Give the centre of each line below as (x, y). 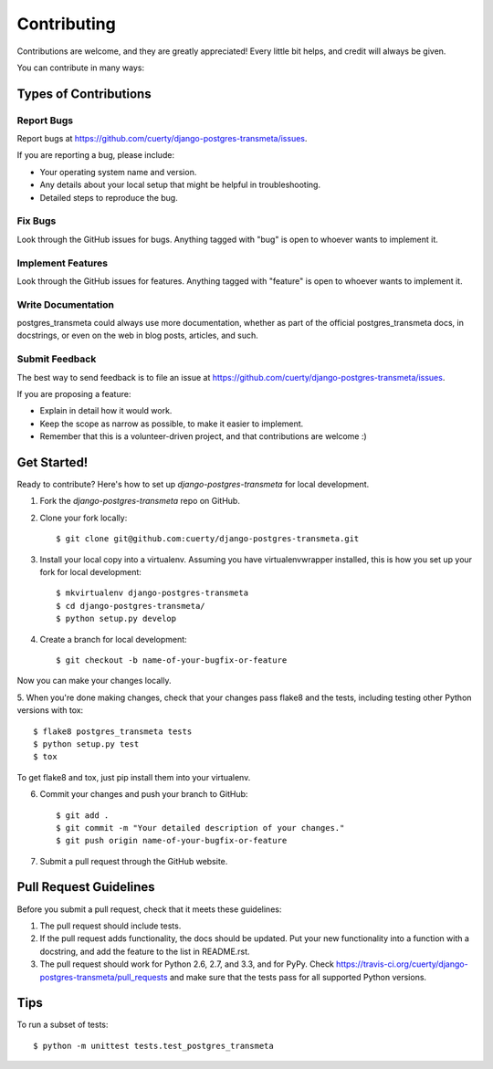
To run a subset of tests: (63, 1025)
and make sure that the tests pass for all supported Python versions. (298, 977)
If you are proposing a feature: (74, 394)
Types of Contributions (84, 94)
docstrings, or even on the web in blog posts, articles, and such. (138, 335)
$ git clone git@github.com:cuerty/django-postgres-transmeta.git (208, 539)
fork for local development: (90, 572)
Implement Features (63, 263)
